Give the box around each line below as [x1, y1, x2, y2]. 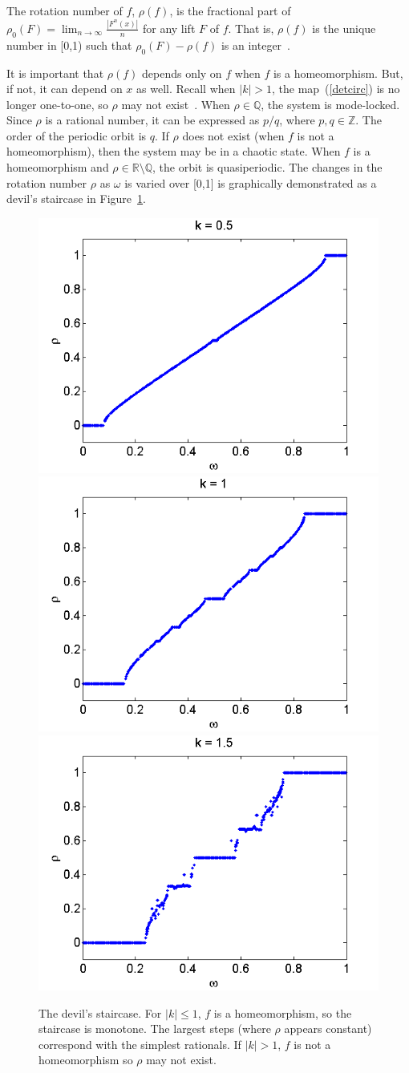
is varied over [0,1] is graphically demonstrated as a [124, 174, 377, 191]
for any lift [142, 19, 196, 36]
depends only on [141, 64, 222, 81]
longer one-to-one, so [6, 95, 108, 112]
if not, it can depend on [6, 80, 123, 97]
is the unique [312, 19, 376, 36]
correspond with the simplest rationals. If [38, 1035, 241, 1052]
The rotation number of [6, 2, 123, 18]
